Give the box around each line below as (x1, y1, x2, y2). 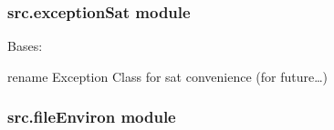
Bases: (7, 36, 43, 55)
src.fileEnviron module (7, 105, 176, 128)
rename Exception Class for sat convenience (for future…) (7, 66, 329, 85)
